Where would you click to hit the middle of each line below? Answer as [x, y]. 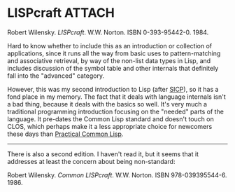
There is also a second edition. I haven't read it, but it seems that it [103, 154]
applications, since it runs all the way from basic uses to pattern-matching [114, 53]
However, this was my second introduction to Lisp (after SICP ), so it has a [113, 89]
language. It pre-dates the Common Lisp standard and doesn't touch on [111, 119]
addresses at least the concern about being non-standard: [91, 161]
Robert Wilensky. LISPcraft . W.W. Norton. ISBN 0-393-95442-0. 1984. [108, 32]
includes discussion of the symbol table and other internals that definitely [113, 68]
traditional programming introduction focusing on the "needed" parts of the [115, 111]
